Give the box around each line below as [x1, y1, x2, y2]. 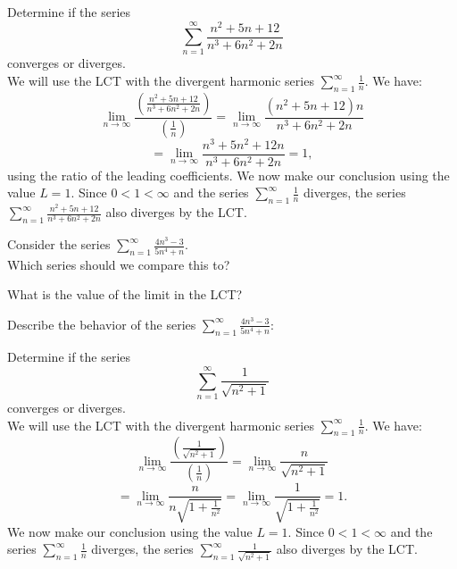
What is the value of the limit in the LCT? [7, 285, 243, 304]
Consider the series [7, 235, 111, 254]
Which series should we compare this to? [7, 255, 230, 273]
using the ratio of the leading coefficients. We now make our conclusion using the [7, 165, 450, 184]
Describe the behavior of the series [7, 314, 196, 333]
